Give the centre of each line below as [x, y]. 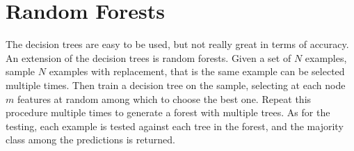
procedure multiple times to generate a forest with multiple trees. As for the [168, 112]
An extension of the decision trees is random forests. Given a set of [148, 57]
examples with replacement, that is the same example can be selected [197, 71]
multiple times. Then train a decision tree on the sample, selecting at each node [176, 85]
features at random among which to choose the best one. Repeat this [164, 98]
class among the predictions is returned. [90, 140]
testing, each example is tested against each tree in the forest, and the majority [175, 126]
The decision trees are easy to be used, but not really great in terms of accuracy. [177, 44]
